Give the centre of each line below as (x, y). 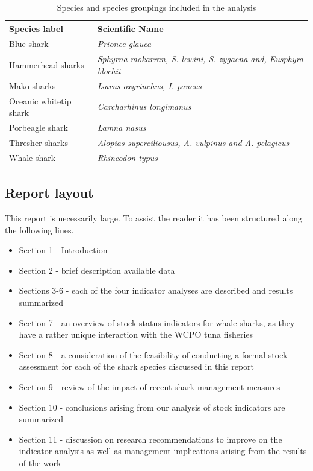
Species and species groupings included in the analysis (156, 7)
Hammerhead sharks (47, 65)
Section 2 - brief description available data (97, 270)
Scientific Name (130, 28)
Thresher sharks (39, 142)
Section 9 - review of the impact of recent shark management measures (150, 386)
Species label (36, 28)
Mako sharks (33, 85)
